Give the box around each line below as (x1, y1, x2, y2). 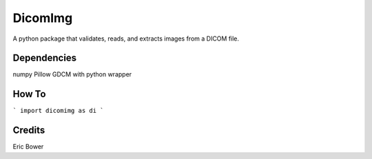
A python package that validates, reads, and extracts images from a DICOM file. (12, 34, 240, 43)
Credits (12, 125, 45, 136)
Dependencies (12, 52, 77, 64)
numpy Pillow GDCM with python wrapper (12, 70, 132, 78)
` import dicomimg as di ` (12, 107, 104, 115)
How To (12, 88, 46, 100)
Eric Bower (12, 142, 44, 151)
